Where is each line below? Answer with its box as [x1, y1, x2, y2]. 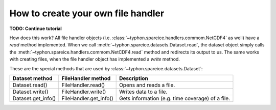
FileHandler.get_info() [61, 95, 113, 102]
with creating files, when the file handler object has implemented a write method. [9, 56, 180, 62]
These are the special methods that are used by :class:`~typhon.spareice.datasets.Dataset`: [9, 65, 203, 71]
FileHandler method [61, 74, 111, 81]
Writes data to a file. [119, 88, 168, 95]
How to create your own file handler [9, 8, 165, 19]
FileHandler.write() [61, 88, 106, 95]
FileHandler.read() [61, 81, 105, 89]
